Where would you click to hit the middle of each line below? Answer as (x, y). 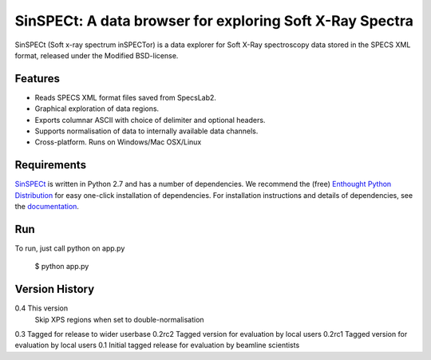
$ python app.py (62, 267)
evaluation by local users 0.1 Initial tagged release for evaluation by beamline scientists (157, 345)
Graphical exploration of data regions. (97, 109)
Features (37, 79)
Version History (55, 289)
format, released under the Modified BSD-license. (97, 55)
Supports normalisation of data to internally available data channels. (146, 131)
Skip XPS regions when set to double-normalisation (119, 319)
